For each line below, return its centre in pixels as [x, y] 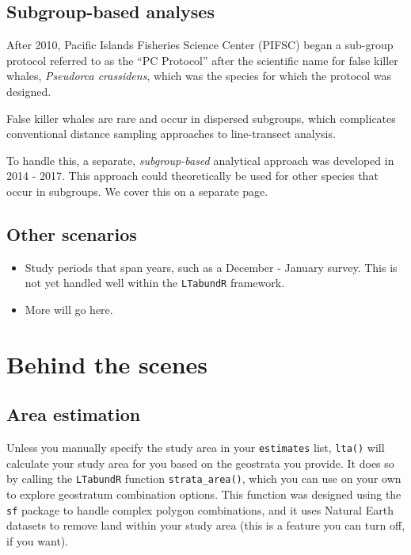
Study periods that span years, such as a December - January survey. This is [211, 267]
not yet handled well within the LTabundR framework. [155, 283]
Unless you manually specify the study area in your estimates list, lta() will [196, 448]
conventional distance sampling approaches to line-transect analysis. [171, 134]
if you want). [38, 540]
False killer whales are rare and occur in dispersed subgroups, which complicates [201, 118]
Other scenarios [72, 233]
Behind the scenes [107, 364]
